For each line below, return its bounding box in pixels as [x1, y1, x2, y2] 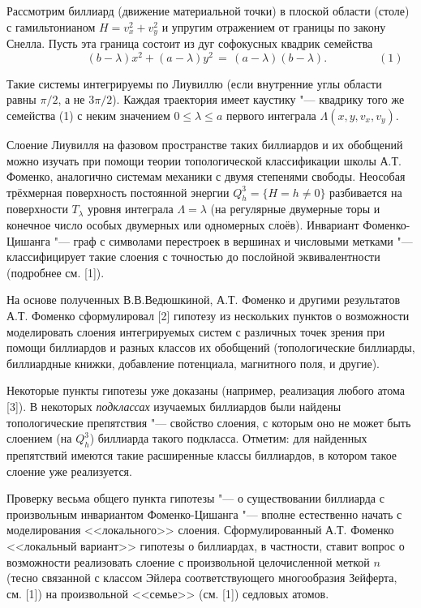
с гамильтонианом [6, 18, 96, 35]
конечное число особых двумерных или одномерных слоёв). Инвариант [6, 216, 359, 233]
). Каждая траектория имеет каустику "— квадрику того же [112, 91, 405, 108]
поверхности [6, 200, 68, 217]
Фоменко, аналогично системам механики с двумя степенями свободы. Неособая [6, 168, 406, 185]
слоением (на [6, 430, 72, 447]
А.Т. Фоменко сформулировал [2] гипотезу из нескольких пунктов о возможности [6, 307, 410, 324]
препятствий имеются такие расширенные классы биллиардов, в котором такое [6, 447, 397, 463]
